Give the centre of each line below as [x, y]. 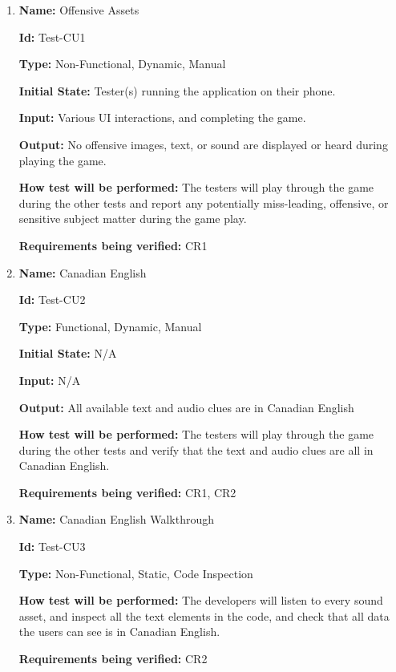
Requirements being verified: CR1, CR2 [127, 492]
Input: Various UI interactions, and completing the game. [162, 117]
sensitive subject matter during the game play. [133, 219]
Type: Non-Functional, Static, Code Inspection [136, 573]
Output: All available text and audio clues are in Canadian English [186, 407]
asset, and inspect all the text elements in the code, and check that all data [204, 615]
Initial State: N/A [68, 353]
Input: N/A [50, 380]
